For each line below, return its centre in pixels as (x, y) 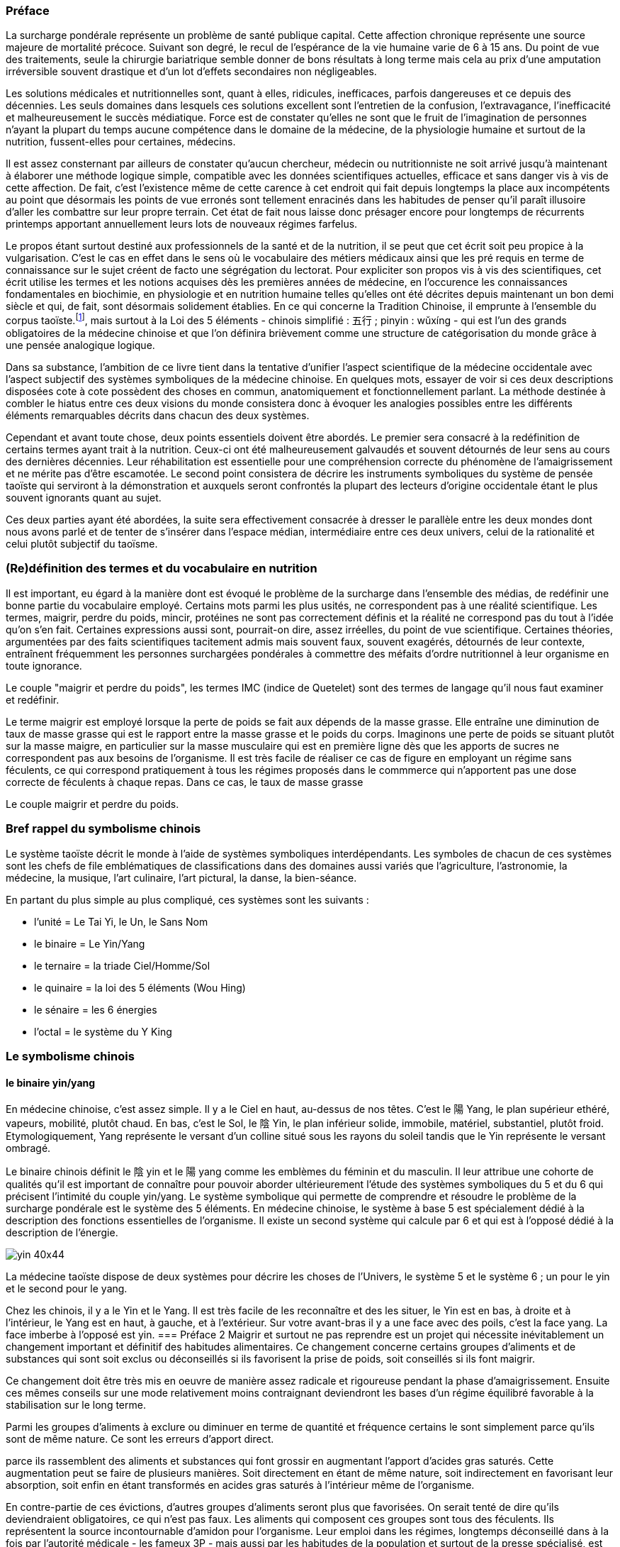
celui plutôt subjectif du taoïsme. (82, 544)
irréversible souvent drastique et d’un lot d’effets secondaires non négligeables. (191, 72)
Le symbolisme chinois (70, 1056)
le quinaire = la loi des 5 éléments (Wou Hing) (140, 987)
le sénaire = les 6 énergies (96, 1009)
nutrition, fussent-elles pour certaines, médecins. (121, 142)
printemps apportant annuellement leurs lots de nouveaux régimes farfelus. (182, 224)
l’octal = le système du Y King (103, 1031)
